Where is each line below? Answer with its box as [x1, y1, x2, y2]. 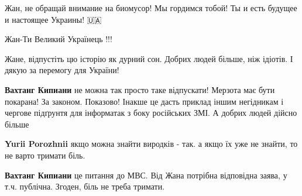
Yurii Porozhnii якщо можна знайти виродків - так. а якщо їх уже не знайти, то [5, 137, 298, 150]
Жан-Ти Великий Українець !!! [5, 33, 112, 45]
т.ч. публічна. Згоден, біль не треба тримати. [5, 180, 165, 192]
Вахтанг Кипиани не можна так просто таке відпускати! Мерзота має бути [5, 83, 275, 95]
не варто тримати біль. [5, 149, 85, 161]
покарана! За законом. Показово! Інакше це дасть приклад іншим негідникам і [5, 95, 284, 107]
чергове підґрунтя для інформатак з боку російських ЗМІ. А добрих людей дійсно [5, 106, 297, 119]
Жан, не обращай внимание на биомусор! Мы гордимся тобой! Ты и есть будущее [5, 2, 297, 13]
